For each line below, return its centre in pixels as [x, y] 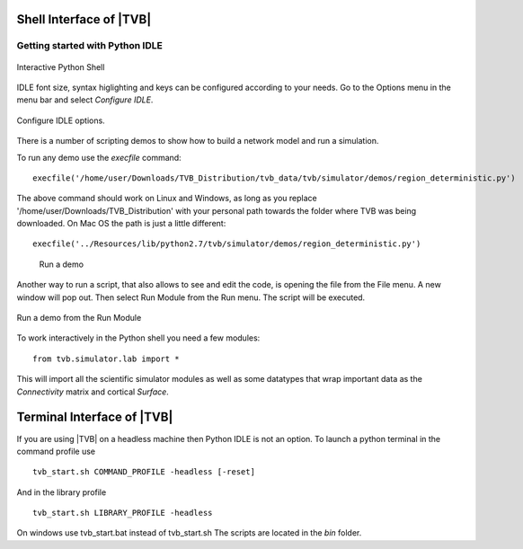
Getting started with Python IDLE [90, 46]
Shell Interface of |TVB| [84, 19]
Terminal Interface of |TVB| [95, 417]
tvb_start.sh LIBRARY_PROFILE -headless [123, 513]
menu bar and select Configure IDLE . [85, 100]
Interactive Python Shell [61, 66]
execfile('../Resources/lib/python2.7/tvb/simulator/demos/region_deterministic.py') [227, 244]
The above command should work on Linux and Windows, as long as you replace [167, 199]
